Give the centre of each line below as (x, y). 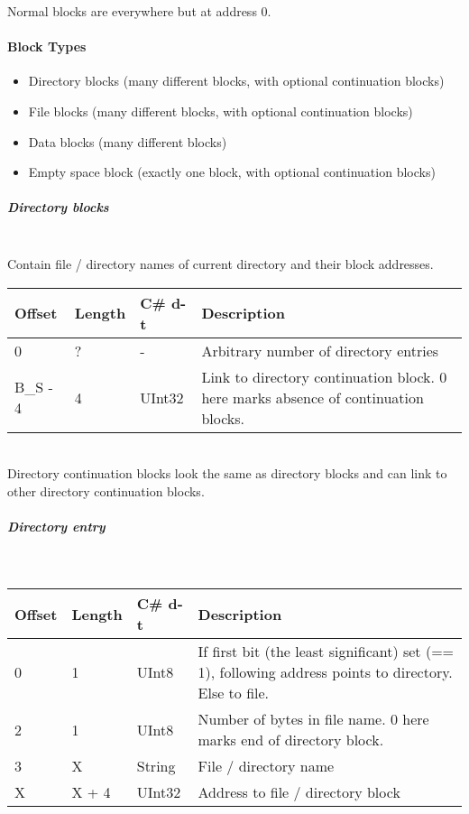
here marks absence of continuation (313, 397)
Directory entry (56, 526)
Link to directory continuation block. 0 (324, 376)
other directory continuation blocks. (106, 490)
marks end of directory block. (291, 740)
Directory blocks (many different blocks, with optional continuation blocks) (236, 81)
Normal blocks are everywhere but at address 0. (139, 11)
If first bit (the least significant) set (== (326, 652)
